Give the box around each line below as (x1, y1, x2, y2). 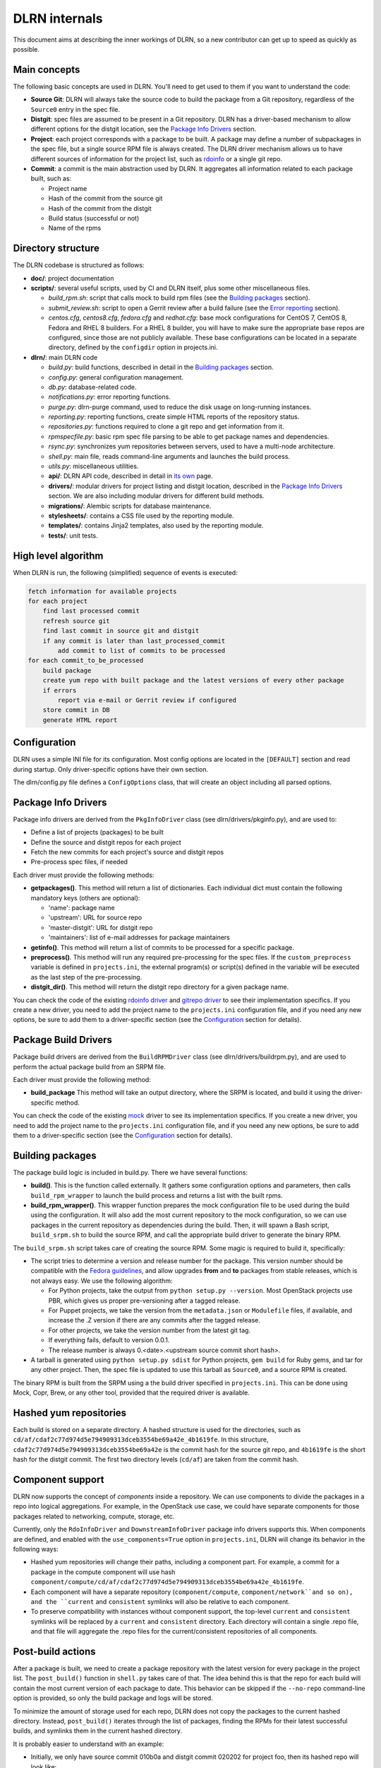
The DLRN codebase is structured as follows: (13, 261, 145, 269)
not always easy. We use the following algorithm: (30, 1276, 173, 1285)
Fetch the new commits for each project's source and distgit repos (30, 848, 224, 856)
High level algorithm (13, 549, 104, 562)
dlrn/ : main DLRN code (30, 353, 98, 361)
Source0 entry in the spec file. (30, 105, 121, 113)
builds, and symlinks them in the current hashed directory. (13, 1726, 183, 1735)
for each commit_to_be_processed (28, 656, 144, 665)
